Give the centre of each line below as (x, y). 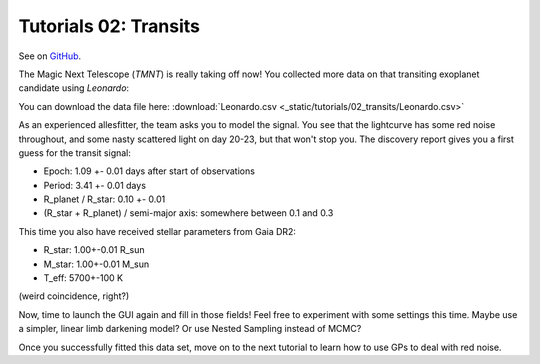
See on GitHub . (50, 56)
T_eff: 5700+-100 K (83, 278)
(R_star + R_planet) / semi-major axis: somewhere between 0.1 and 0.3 (188, 213)
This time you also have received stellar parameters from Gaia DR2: (157, 231)
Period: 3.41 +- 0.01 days (95, 185)
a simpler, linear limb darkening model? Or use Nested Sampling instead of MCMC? (190, 329)
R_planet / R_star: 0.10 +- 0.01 (104, 199)
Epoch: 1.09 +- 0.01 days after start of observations (149, 171)
